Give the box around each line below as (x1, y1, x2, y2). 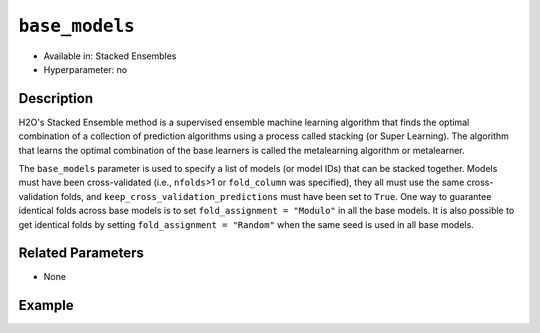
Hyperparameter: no (43, 63, 128, 75)
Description (18, 90, 94, 107)
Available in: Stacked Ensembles (43, 50, 177, 62)
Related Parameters (18, 245, 145, 262)
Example (18, 297, 74, 314)
